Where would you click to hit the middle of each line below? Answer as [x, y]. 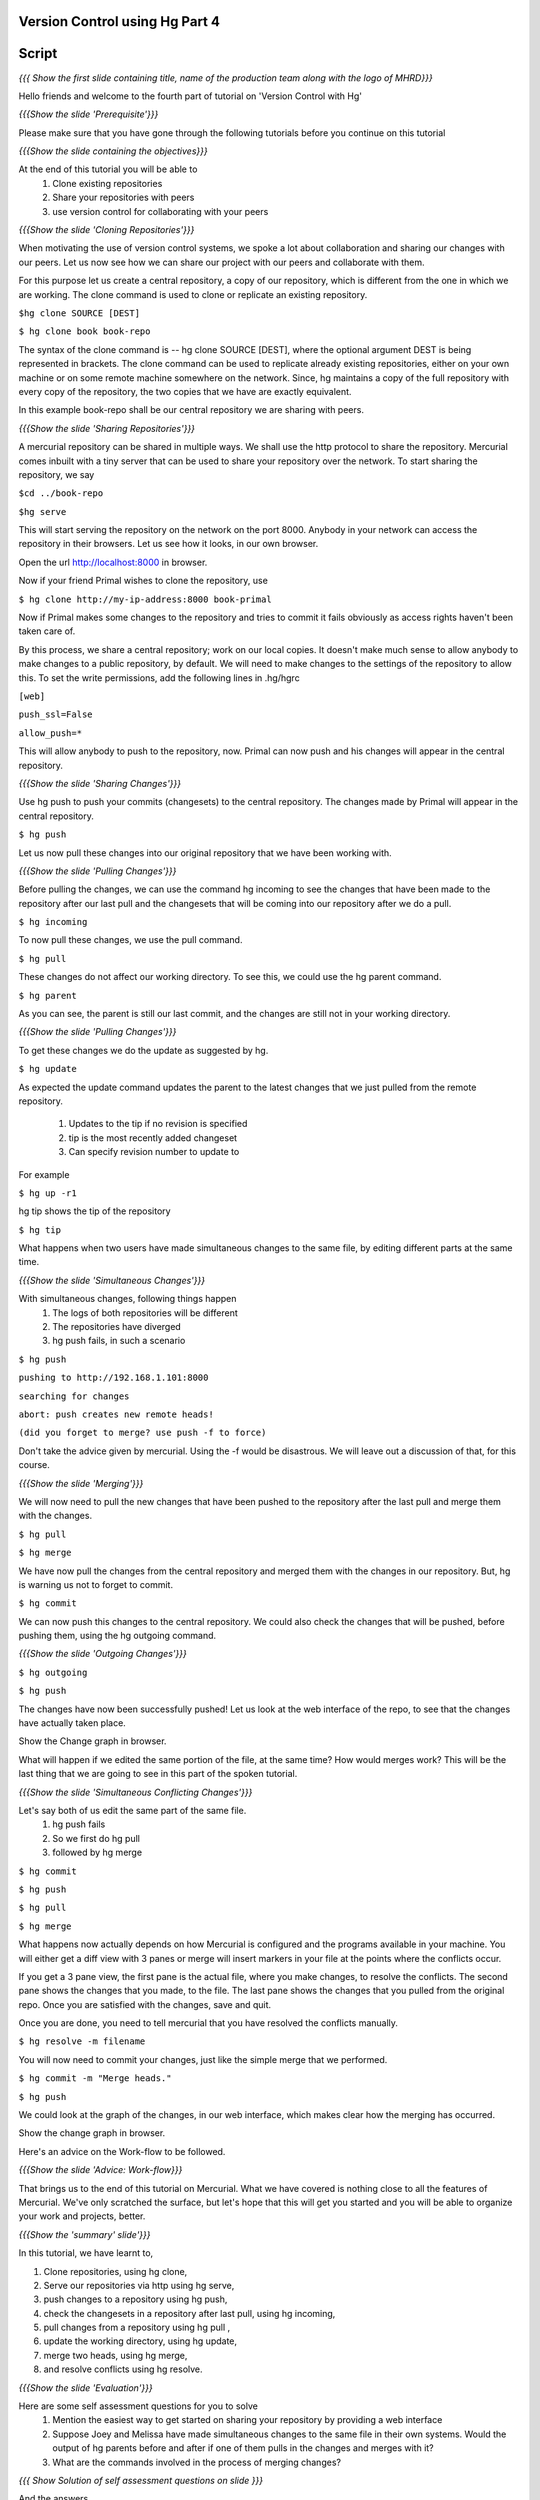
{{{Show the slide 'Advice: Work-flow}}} [100, 2170]
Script [38, 53]
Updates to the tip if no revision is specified [158, 1124]
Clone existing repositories [107, 183]
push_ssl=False [56, 714]
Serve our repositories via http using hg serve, [139, 2285]
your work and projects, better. [82, 2216]
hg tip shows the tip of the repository [94, 1211]
